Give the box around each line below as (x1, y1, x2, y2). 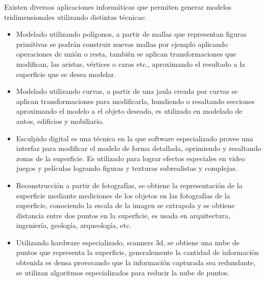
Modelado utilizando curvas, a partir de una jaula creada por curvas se (16, 86, 238, 96)
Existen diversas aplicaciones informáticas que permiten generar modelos (4, 2, 232, 12)
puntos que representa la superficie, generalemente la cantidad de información (16, 247, 259, 258)
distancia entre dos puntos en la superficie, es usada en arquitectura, (16, 210, 230, 220)
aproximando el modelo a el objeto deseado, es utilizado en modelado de (16, 106, 243, 116)
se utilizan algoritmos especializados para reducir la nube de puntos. (16, 267, 230, 277)
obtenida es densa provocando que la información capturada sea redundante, (16, 257, 256, 268)
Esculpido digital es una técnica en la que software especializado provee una (16, 133, 253, 143)
